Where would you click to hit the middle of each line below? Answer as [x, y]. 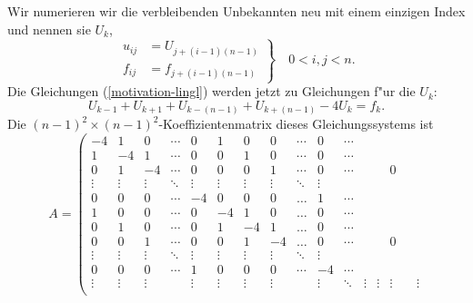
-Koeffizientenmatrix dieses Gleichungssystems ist [296, 124]
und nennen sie [49, 29]
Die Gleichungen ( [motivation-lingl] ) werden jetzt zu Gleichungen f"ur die [211, 91]
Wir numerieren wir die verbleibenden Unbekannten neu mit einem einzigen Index [236, 11]
